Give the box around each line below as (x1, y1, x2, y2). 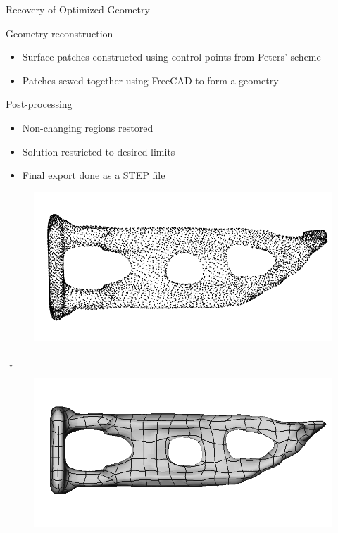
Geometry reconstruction (6, 25, 113, 40)
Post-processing (6, 96, 73, 111)
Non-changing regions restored (22, 120, 154, 134)
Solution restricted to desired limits (22, 144, 175, 158)
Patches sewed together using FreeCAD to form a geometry (22, 73, 279, 87)
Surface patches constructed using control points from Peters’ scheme (22, 49, 321, 64)
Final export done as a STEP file (22, 168, 165, 182)
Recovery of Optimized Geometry (6, 2, 150, 16)
